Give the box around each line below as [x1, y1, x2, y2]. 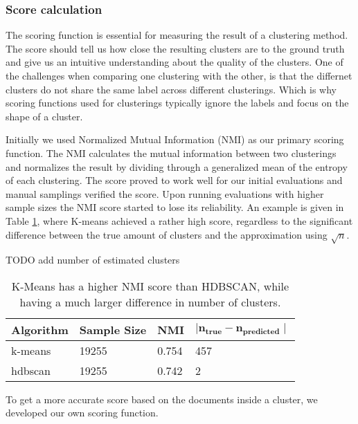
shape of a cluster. [6, 109, 83, 123]
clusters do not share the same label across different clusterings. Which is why [6, 82, 337, 96]
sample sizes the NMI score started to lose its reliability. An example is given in [6, 200, 344, 214]
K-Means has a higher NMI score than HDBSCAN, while [11, 277, 289, 294]
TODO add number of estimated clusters [6, 252, 180, 267]
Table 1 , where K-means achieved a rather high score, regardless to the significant [6, 213, 353, 228]
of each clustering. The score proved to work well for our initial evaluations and [6, 173, 343, 187]
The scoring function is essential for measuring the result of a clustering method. [6, 28, 348, 42]
